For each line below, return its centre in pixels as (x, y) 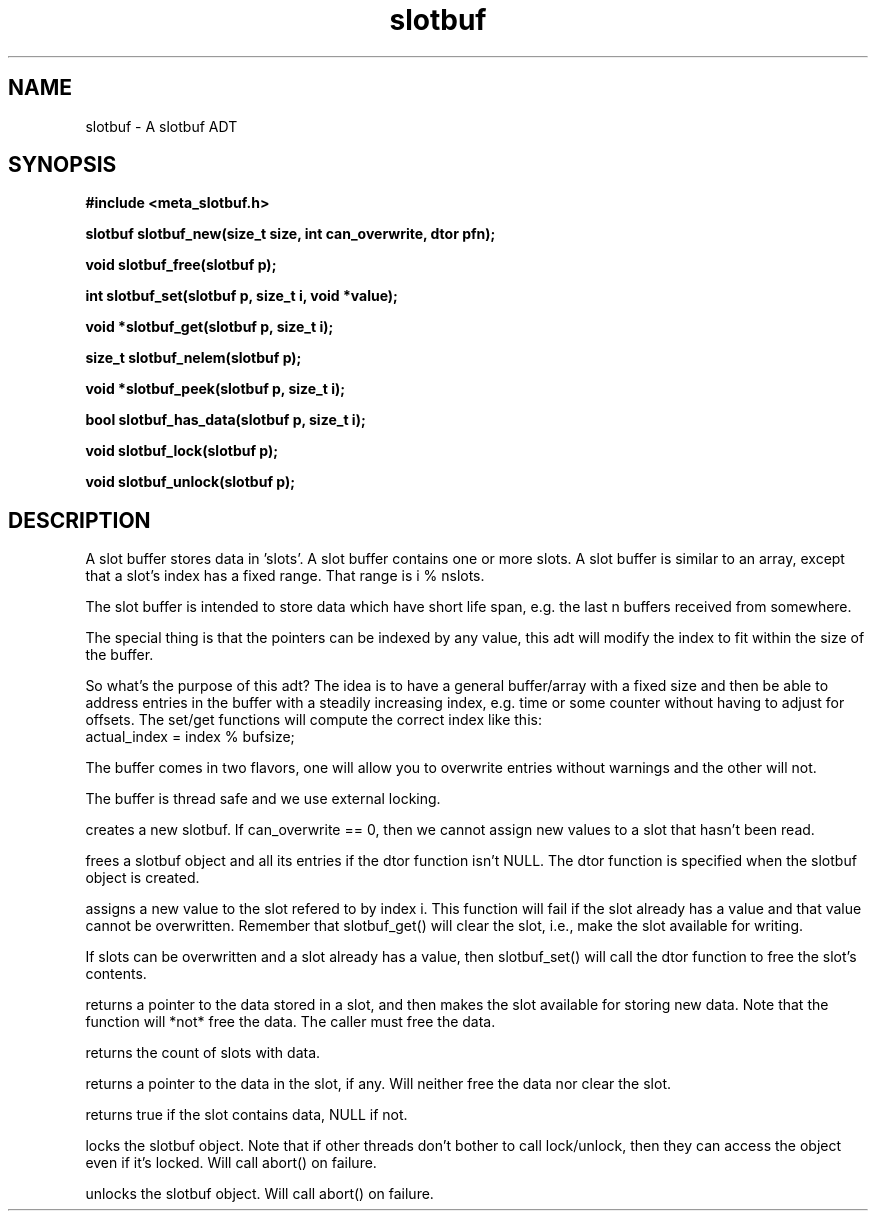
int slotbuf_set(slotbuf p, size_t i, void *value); (241, 296)
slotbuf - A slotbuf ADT (161, 126)
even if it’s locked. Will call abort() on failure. (231, 1163)
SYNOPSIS (62, 165)
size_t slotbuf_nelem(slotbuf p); (193, 358)
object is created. (142, 878)
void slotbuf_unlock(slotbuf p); (190, 482)
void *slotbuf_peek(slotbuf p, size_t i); (215, 389)
